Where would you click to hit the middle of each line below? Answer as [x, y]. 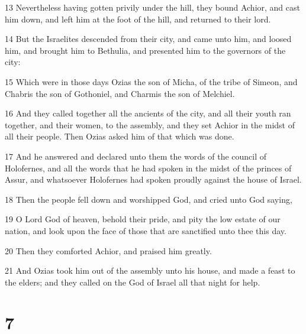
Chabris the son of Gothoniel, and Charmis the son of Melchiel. [120, 93]
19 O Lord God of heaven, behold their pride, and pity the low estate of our [143, 219]
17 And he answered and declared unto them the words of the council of [136, 156]
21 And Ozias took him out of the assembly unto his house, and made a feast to [150, 270]
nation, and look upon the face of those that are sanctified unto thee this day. [146, 230]
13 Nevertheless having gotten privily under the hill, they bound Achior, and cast [152, 7]
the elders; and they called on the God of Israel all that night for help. [133, 282]
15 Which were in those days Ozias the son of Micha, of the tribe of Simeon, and [151, 81]
